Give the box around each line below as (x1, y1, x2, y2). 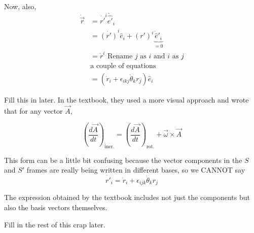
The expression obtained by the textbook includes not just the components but (4, 192, 250, 203)
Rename (107, 52, 133, 60)
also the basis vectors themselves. (4, 202, 107, 213)
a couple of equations (90, 62, 156, 70)
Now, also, (4, 1, 37, 11)
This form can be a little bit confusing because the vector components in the (4, 154, 242, 165)
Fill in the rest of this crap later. (4, 219, 105, 229)
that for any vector (4, 105, 63, 116)
